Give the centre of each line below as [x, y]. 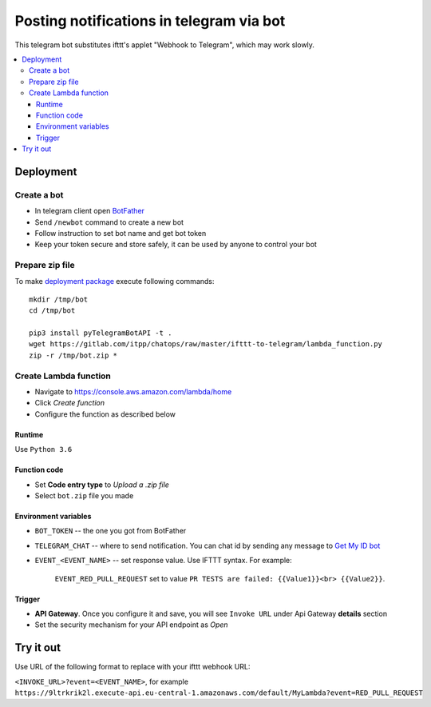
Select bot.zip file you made [84, 495]
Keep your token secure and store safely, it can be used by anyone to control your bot [176, 245]
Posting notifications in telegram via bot [150, 21]
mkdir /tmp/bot [59, 299]
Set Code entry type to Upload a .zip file [102, 485]
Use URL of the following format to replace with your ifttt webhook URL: [132, 667]
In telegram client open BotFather [90, 211]
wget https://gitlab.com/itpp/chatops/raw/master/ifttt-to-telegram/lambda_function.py [206, 344]
